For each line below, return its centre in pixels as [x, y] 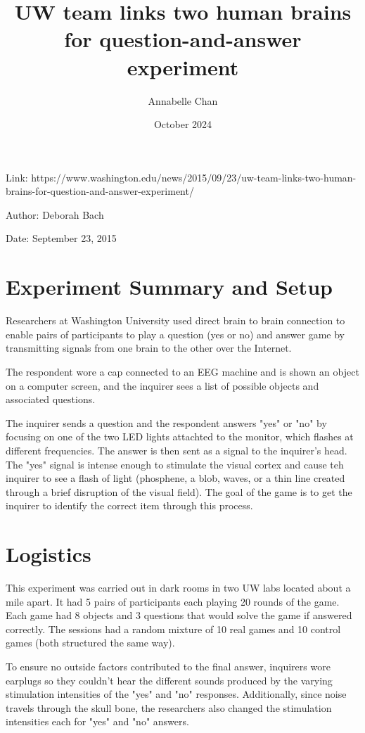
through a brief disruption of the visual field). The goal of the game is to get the [179, 491]
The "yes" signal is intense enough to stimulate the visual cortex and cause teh [175, 464]
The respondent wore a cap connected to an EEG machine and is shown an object [182, 371]
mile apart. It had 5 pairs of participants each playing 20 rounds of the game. [173, 601]
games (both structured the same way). [90, 643]
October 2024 [183, 124]
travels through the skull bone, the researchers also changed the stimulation [169, 707]
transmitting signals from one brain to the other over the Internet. [149, 348]
